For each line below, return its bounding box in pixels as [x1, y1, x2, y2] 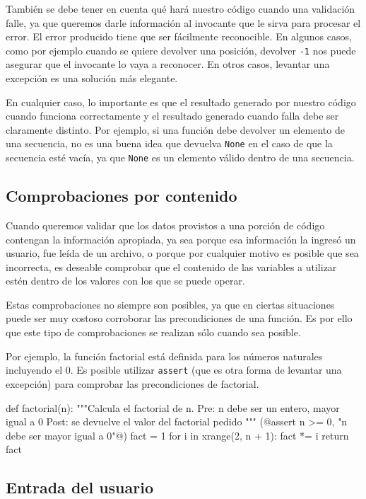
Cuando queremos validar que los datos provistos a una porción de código [6, 217, 325, 232]
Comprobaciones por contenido [6, 185, 237, 207]
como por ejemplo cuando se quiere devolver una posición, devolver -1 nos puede [6, 42, 356, 57]
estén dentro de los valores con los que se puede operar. [6, 273, 245, 288]
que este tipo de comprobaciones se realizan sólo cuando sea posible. [6, 325, 301, 340]
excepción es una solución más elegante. [6, 71, 178, 86]
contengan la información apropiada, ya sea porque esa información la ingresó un [6, 231, 356, 246]
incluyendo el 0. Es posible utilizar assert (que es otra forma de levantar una [6, 362, 342, 377]
